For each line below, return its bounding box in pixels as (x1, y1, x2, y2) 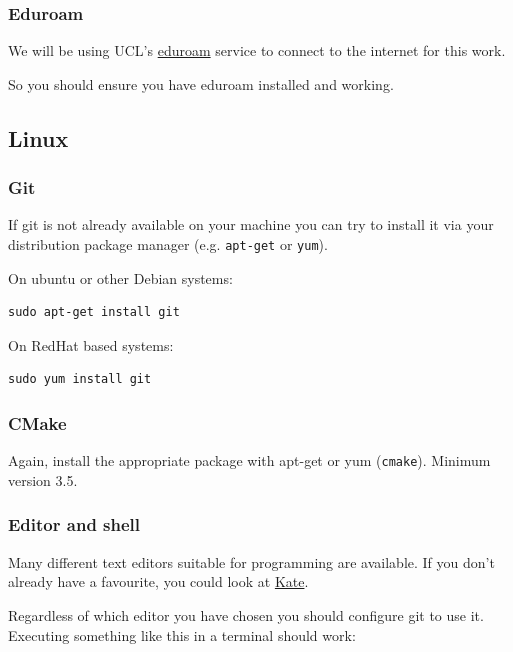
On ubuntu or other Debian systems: (8, 267, 233, 288)
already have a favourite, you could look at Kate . (8, 571, 309, 592)
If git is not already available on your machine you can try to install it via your (8, 214, 494, 235)
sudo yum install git (8, 372, 152, 387)
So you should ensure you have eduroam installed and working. (8, 73, 394, 94)
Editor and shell (8, 512, 141, 537)
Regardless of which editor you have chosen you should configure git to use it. (8, 604, 484, 625)
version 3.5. (8, 469, 78, 490)
